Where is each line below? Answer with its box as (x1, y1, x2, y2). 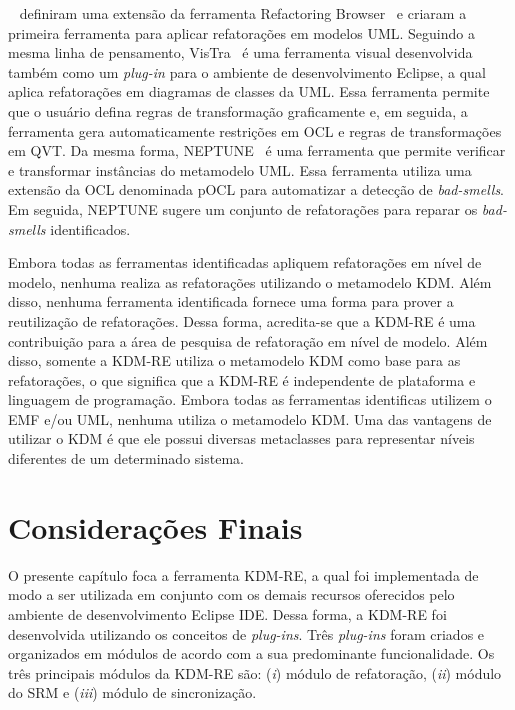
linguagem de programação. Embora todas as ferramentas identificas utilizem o (8, 389, 492, 410)
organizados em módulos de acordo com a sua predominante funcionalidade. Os (8, 643, 495, 664)
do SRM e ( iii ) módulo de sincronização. (8, 682, 257, 703)
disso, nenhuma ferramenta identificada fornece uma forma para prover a (8, 291, 454, 312)
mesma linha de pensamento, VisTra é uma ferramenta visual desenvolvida (8, 42, 473, 63)
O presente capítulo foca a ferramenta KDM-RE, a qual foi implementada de (8, 564, 479, 585)
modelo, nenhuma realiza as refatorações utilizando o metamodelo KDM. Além (8, 271, 492, 292)
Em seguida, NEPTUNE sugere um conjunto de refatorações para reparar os (8, 198, 478, 219)
